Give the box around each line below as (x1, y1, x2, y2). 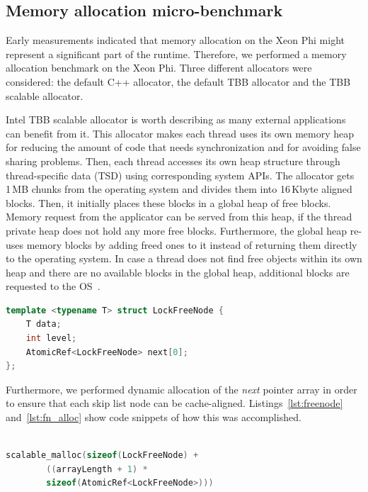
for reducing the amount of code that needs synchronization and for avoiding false (6, 140, 361, 155)
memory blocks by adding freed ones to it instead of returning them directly (26, 237, 357, 252)
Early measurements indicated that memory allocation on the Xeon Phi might (6, 33, 345, 47)
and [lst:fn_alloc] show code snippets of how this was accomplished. (6, 410, 301, 425)
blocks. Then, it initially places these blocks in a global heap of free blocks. (6, 195, 331, 210)
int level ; (25, 333, 77, 344)
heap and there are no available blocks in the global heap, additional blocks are (6, 264, 350, 279)
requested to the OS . (6, 279, 100, 293)
